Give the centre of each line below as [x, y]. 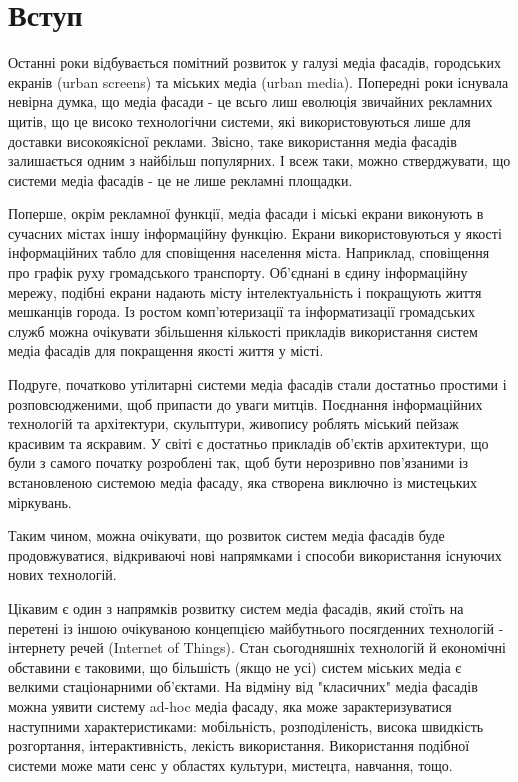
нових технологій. [62, 574]
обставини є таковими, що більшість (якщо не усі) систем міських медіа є [235, 666]
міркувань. [40, 501]
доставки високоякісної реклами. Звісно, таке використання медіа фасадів [232, 140]
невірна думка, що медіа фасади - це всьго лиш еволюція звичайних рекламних [250, 101]
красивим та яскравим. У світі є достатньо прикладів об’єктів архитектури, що [248, 442]
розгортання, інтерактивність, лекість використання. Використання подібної [239, 745]
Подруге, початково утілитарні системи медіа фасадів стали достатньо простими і [257, 384]
